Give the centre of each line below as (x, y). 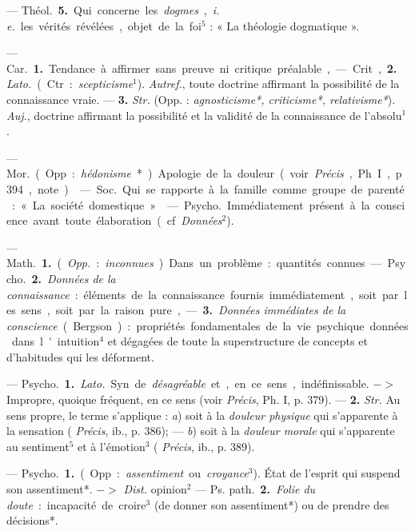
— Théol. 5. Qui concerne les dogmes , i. (113, 10)
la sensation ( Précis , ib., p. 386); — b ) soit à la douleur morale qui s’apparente (201, 431)
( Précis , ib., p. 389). (204, 446)
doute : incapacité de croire (76, 504)
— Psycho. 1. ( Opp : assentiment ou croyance (128, 473)
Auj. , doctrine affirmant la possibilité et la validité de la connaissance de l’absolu (204, 115)
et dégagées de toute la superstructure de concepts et (237, 341)
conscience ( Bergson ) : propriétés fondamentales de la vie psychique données (207, 325)
